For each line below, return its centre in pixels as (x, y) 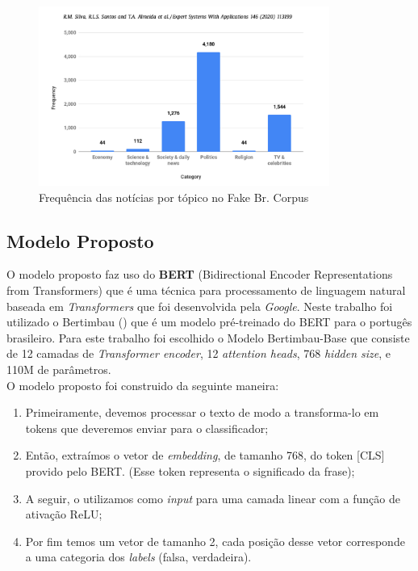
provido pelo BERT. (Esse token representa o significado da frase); (190, 470)
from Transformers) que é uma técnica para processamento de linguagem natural (206, 290)
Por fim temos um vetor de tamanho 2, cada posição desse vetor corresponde (215, 541)
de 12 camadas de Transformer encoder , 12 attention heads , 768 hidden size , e (199, 353)
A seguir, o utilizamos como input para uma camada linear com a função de (213, 498)
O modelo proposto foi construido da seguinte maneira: (143, 385)
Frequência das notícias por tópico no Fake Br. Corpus (174, 197)
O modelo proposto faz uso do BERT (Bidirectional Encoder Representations (200, 274)
